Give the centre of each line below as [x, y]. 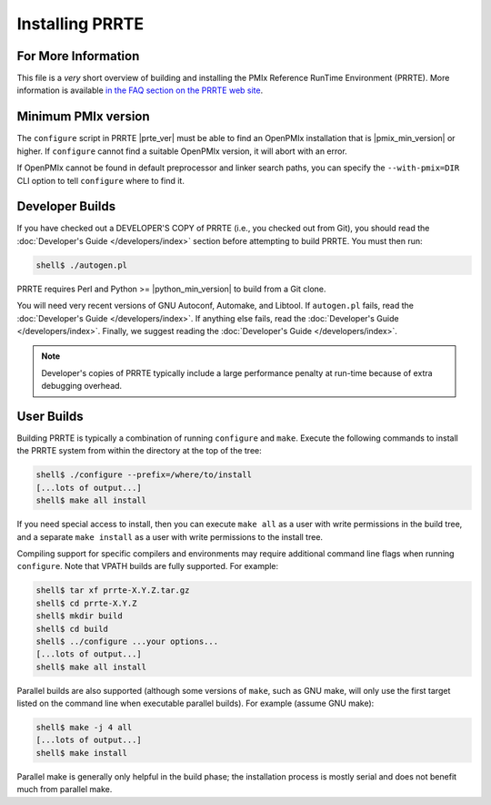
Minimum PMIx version [83, 117]
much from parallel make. [65, 790]
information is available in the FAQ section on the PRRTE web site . [140, 90]
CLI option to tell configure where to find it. [101, 180]
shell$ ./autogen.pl [81, 265]
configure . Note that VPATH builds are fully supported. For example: [148, 566]
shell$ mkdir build [79, 616]
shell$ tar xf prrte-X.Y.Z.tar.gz [113, 591]
